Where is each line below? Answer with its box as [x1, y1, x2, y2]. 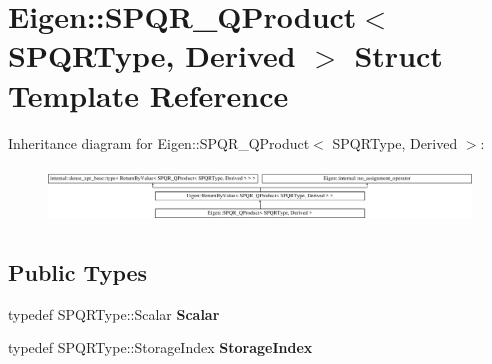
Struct [354, 35, 443, 76]
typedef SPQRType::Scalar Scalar [8, 303, 220, 324]
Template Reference [8, 74, 289, 115]
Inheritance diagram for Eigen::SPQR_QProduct [8, 132, 310, 153]
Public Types [8, 256, 148, 287]
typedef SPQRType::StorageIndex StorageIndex [8, 337, 313, 358]
